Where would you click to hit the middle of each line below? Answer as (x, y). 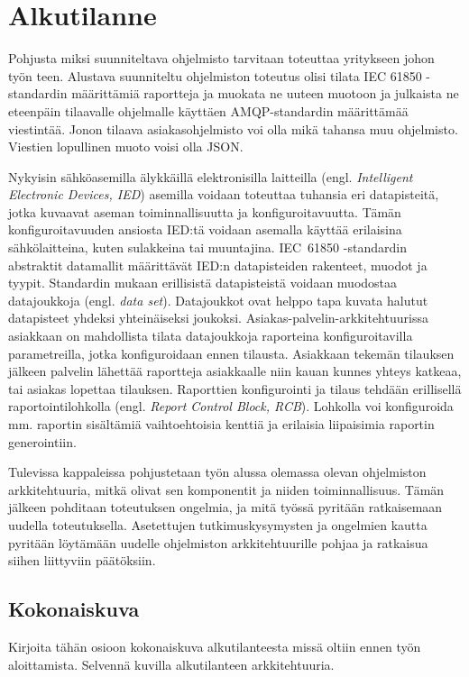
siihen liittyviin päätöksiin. (82, 560)
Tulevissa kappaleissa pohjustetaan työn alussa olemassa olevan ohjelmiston (217, 472)
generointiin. (42, 441)
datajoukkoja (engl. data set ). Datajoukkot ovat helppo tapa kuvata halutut (218, 300)
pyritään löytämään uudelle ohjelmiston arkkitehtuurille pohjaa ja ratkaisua (218, 542)
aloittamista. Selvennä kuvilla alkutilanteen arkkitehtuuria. (171, 664)
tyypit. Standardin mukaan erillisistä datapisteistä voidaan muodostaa (203, 283)
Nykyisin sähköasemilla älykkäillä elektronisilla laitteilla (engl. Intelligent (211, 176)
